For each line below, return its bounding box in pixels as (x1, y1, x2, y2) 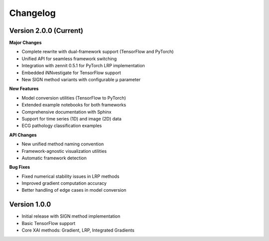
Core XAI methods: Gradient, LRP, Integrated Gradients (21, 227, 134, 234)
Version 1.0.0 (9, 200, 51, 209)
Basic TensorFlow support (21, 220, 76, 226)
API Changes (9, 132, 37, 138)
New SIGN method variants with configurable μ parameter (21, 77, 141, 83)
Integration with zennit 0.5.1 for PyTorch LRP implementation (21, 63, 145, 69)
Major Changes (9, 40, 42, 46)
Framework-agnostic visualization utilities (21, 148, 107, 154)
